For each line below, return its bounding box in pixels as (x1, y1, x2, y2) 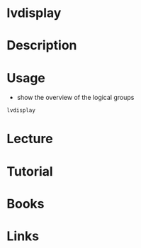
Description (6, 38, 77, 54)
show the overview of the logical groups (16, 94, 135, 102)
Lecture (6, 131, 54, 147)
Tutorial (6, 163, 54, 179)
